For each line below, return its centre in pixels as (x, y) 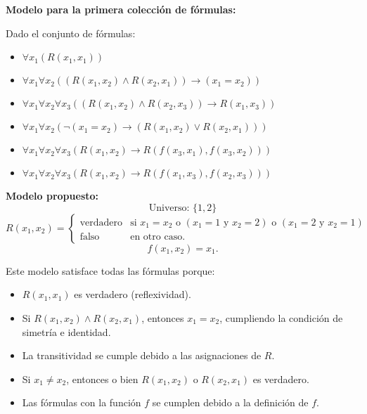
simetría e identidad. (66, 331)
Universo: (169, 208)
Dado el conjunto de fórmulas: (71, 33)
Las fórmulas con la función (82, 402)
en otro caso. (158, 237)
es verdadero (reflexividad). (133, 294)
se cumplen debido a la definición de (230, 402)
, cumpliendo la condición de (281, 317)
